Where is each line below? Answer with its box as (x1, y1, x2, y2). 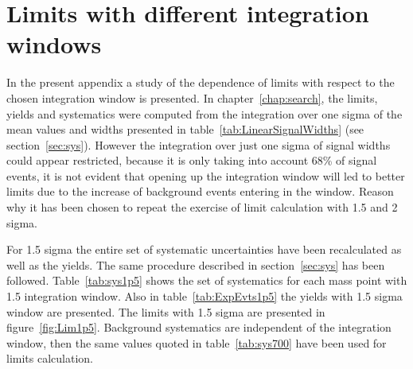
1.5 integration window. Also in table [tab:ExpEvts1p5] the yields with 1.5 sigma (6, 288, 403, 305)
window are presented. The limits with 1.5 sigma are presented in (6, 303, 325, 320)
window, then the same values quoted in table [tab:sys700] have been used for (6, 334, 387, 351)
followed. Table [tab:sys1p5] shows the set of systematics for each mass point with (6, 272, 407, 289)
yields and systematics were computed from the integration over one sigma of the (6, 105, 403, 122)
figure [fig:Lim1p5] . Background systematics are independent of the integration (6, 319, 392, 336)
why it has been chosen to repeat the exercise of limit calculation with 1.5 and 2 (6, 199, 398, 216)
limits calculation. (6, 350, 93, 367)
